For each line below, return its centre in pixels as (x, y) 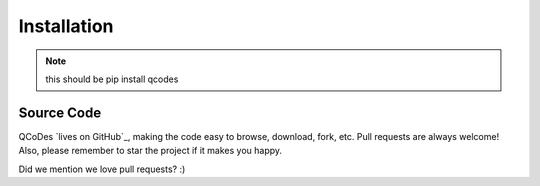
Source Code (60, 112)
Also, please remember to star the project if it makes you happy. (150, 151)
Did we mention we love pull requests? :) (102, 169)
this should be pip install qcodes (112, 79)
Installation (66, 26)
